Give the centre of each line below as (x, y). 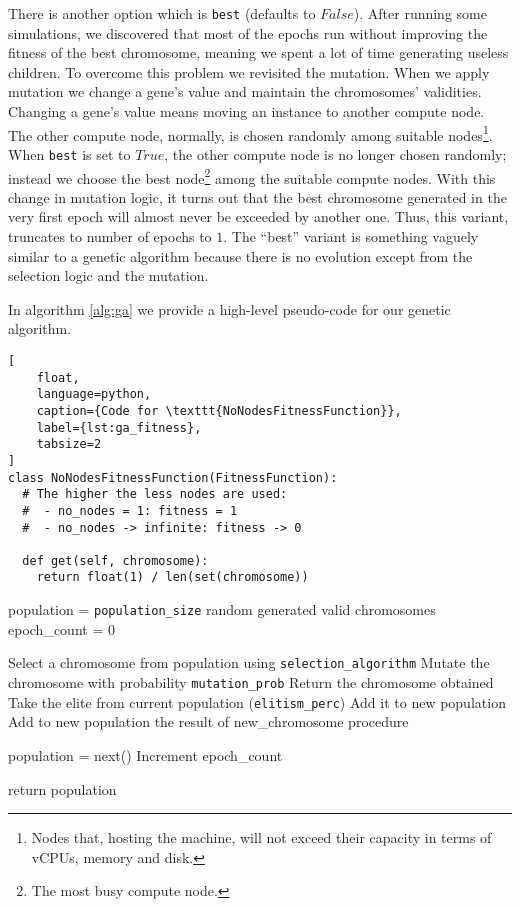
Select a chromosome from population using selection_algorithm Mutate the (249, 662)
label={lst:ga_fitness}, (119, 427)
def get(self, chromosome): (115, 560)
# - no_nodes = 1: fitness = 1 (130, 510)
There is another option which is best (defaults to (162, 13)
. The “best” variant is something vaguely (351, 235)
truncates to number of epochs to (110, 235)
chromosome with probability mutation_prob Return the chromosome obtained (251, 682)
